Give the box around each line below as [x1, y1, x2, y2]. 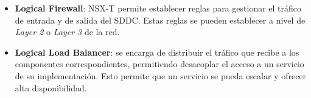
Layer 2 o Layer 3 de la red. [15, 25, 120, 38]
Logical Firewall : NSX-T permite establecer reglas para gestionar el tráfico [15, 2, 302, 14]
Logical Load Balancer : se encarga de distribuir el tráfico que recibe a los [15, 45, 299, 58]
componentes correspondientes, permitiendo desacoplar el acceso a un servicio [15, 57, 304, 70]
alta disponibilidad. [15, 81, 87, 94]
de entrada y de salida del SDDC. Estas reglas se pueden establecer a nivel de [15, 13, 306, 26]
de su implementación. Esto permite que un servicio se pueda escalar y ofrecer [15, 69, 307, 82]
